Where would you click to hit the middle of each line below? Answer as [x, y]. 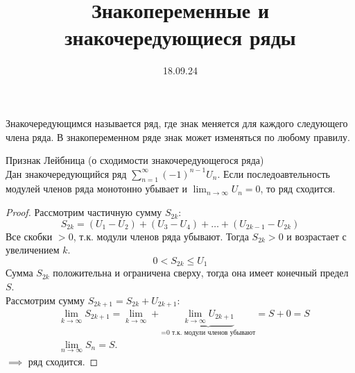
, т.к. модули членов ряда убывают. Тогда [161, 236]
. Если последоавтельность [274, 173]
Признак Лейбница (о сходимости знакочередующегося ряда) [135, 160]
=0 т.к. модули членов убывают [208, 333]
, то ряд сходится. [298, 189]
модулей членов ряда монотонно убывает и [96, 189]
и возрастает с [317, 236]
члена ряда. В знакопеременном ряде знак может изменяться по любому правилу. [178, 136]
